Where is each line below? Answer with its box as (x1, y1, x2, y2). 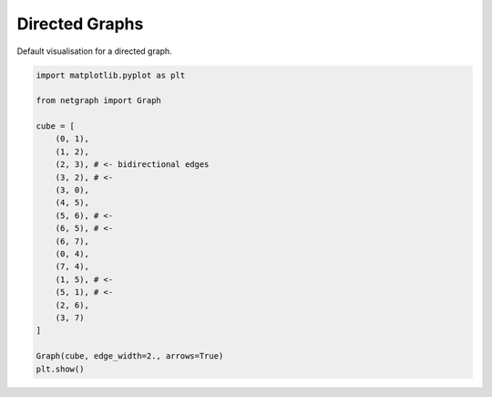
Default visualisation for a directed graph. (16, 46, 172, 57)
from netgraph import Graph (36, 96, 161, 106)
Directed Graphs (16, 14, 144, 34)
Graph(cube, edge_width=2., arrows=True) (36, 351, 224, 361)
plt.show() (36, 363, 85, 374)
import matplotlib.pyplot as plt (36, 69, 186, 80)
